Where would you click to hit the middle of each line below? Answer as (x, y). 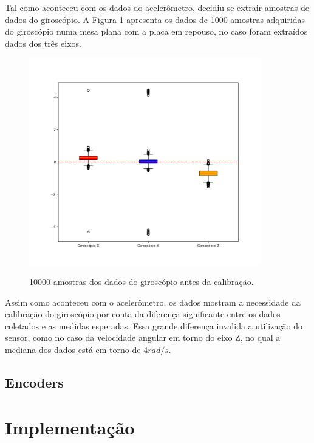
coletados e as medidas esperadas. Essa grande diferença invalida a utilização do (154, 325)
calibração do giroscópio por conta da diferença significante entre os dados (143, 314)
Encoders (34, 382)
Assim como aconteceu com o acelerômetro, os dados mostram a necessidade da (153, 302)
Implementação (70, 427)
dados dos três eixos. (43, 43)
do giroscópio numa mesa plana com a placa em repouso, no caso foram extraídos (156, 31)
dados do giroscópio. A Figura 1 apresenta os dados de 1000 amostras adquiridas (155, 19)
